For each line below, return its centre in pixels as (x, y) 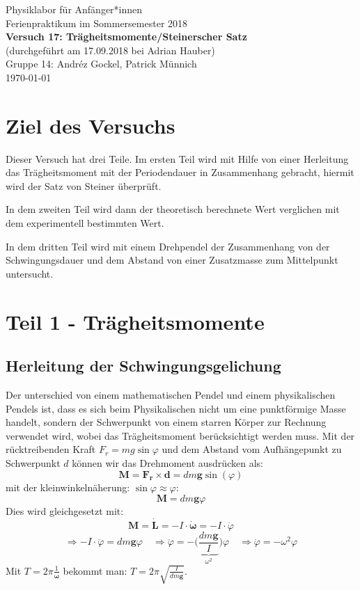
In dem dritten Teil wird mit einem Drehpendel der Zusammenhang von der (168, 246)
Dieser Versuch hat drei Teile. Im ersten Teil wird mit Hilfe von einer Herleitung (177, 158)
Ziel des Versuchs (91, 125)
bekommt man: (95, 570)
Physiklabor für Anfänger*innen (74, 9)
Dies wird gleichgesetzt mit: (65, 510)
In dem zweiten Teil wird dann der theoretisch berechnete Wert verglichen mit (173, 209)
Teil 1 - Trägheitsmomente (135, 321)
